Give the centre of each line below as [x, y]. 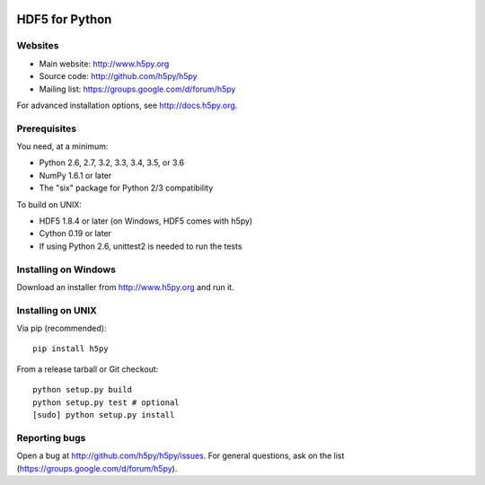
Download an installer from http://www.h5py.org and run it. [125, 287]
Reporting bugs [51, 437]
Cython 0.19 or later [75, 234]
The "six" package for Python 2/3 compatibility [126, 188]
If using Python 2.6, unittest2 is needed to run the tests [141, 246]
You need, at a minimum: [62, 146]
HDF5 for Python [64, 19]
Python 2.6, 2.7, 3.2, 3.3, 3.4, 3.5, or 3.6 [111, 163]
